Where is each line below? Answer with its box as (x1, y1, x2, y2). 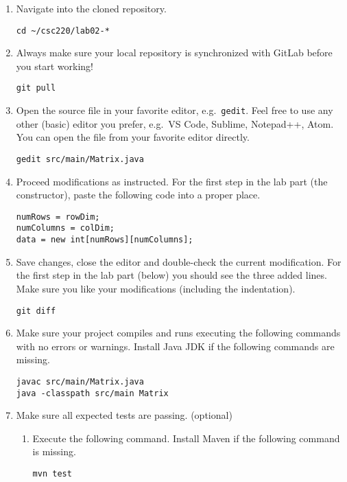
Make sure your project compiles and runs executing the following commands (16, 325, 341, 340)
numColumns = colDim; (16, 223, 115, 233)
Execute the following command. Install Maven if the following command (32, 431, 340, 445)
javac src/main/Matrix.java (16, 376, 144, 387)
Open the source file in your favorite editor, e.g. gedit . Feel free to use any (16, 103, 333, 117)
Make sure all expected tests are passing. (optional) (16, 408, 232, 422)
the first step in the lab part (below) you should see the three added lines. (16, 268, 327, 282)
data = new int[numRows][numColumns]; (16, 235, 193, 245)
